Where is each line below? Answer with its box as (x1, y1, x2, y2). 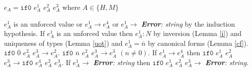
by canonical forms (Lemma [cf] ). (148, 37, 249, 48)
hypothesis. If (4, 28, 45, 38)
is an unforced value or (13, 18, 83, 29)
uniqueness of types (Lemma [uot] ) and (4, 37, 123, 48)
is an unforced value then (56, 28, 133, 38)
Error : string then (93, 57, 151, 67)
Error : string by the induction (141, 18, 235, 29)
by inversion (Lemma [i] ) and (153, 28, 242, 38)
